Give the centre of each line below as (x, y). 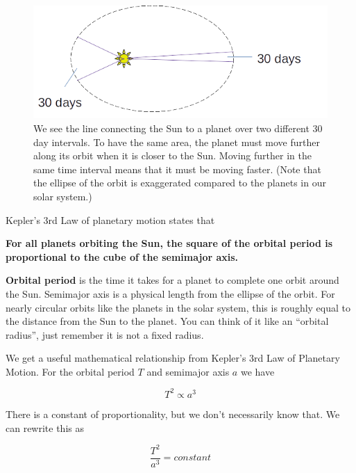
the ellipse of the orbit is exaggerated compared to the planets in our (180, 183)
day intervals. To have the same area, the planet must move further (177, 142)
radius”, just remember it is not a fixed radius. (105, 334)
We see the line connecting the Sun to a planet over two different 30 (178, 128)
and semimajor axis (188, 371)
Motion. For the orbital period (70, 371)
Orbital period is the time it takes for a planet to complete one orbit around (172, 280)
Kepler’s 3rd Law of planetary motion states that (110, 219)
